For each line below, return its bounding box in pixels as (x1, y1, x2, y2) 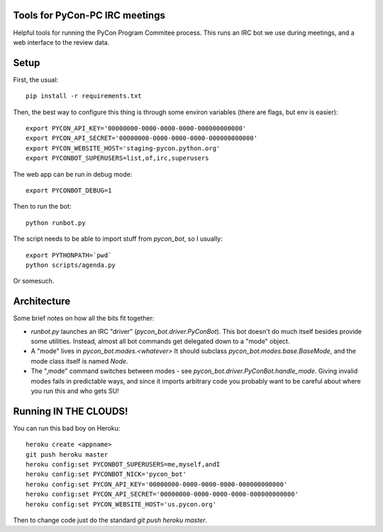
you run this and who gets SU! (30, 386, 120, 395)
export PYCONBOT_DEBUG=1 (26, 186, 112, 195)
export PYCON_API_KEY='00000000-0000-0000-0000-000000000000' (26, 124, 247, 132)
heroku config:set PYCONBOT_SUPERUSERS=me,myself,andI (26, 460, 221, 468)
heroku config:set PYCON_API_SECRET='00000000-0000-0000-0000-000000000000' (26, 490, 299, 499)
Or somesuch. (13, 277, 55, 286)
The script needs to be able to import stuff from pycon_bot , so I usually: (13, 234, 223, 243)
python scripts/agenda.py (26, 261, 116, 269)
